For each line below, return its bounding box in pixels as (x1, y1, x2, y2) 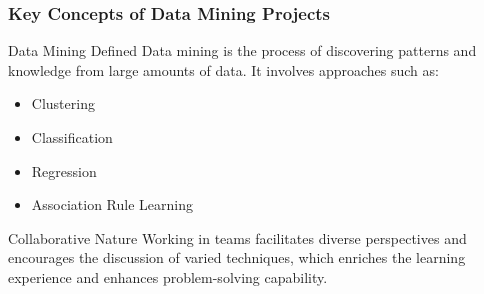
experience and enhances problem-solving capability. (8, 266, 328, 287)
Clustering (31, 93, 95, 114)
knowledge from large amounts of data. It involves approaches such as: (8, 59, 439, 80)
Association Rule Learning (31, 194, 193, 215)
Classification (31, 127, 113, 147)
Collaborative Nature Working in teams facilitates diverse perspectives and (8, 227, 467, 248)
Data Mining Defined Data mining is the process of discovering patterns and (8, 40, 477, 61)
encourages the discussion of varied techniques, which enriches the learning (8, 247, 466, 268)
